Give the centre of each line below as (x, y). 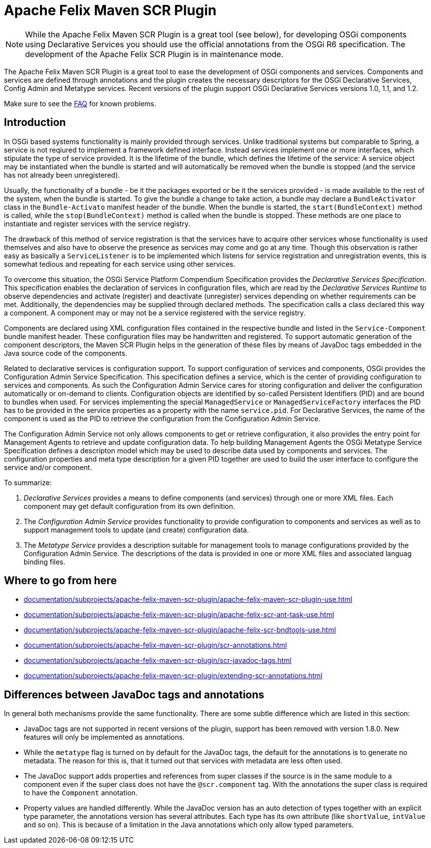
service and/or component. (48, 467)
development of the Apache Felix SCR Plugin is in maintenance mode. (154, 54)
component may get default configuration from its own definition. (130, 506)
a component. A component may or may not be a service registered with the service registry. (155, 313)
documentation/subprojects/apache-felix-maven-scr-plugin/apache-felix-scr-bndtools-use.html (180, 630)
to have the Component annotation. (81, 793)
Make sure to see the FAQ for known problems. (80, 103)
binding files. (45, 562)
